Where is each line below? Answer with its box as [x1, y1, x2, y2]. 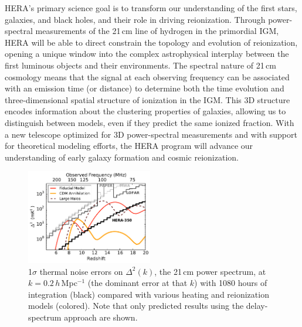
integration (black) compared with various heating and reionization [28, 288, 269, 300]
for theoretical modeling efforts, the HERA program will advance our [5, 139, 253, 152]
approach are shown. [64, 311, 138, 323]
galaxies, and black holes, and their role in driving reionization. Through [5, 13, 266, 25]
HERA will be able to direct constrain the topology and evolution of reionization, [5, 36, 298, 48]
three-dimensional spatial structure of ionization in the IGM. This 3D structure [5, 93, 290, 105]
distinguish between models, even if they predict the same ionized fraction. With [5, 116, 294, 128]
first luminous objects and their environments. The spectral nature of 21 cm [5, 59, 276, 71]
